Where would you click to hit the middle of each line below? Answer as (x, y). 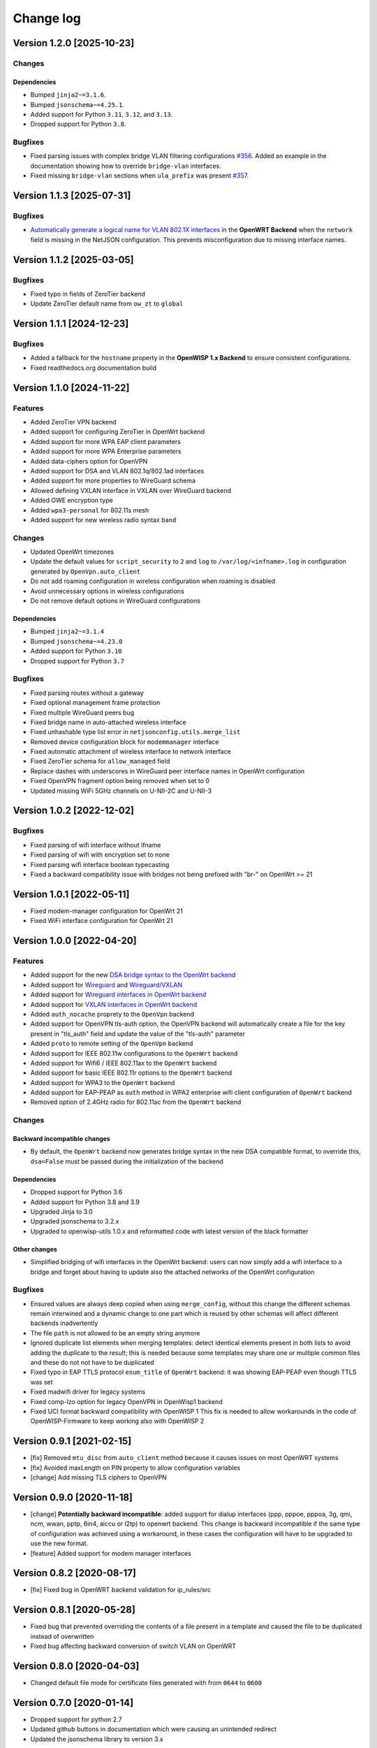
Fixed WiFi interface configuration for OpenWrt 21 (102, 921)
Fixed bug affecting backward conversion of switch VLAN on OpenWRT (133, 1646)
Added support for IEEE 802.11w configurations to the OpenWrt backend (134, 1053)
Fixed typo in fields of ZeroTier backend (88, 294)
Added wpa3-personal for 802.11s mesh (90, 510)
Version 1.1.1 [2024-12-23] (71, 324)
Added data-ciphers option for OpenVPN (89, 461)
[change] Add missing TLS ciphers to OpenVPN (99, 1477)
